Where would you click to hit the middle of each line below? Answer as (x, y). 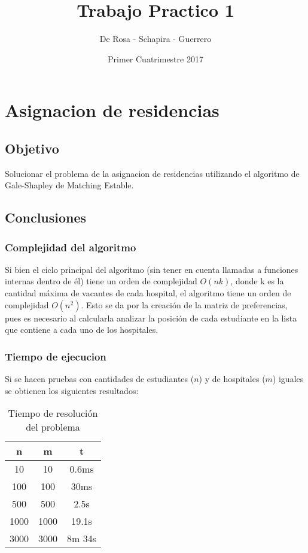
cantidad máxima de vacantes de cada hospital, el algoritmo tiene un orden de (148, 293)
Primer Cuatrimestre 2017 (155, 58)
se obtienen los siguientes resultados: (72, 390)
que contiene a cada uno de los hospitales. (82, 330)
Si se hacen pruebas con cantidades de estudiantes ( (100, 379)
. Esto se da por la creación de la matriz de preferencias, (184, 304)
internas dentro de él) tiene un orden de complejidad (101, 281)
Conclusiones (46, 217)
